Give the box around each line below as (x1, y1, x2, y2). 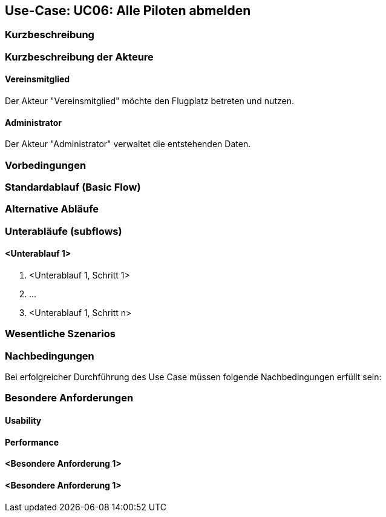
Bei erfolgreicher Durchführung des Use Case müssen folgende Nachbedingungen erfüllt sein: (5, 372, 382, 383)
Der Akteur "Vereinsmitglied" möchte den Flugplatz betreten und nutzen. (5, 96, 294, 107)
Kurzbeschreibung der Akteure (5, 50, 154, 63)
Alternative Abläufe (5, 203, 99, 216)
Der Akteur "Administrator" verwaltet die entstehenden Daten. (5, 139, 251, 150)
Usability (5, 415, 42, 426)
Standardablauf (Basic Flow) (5, 180, 141, 193)
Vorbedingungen (5, 159, 87, 171)
